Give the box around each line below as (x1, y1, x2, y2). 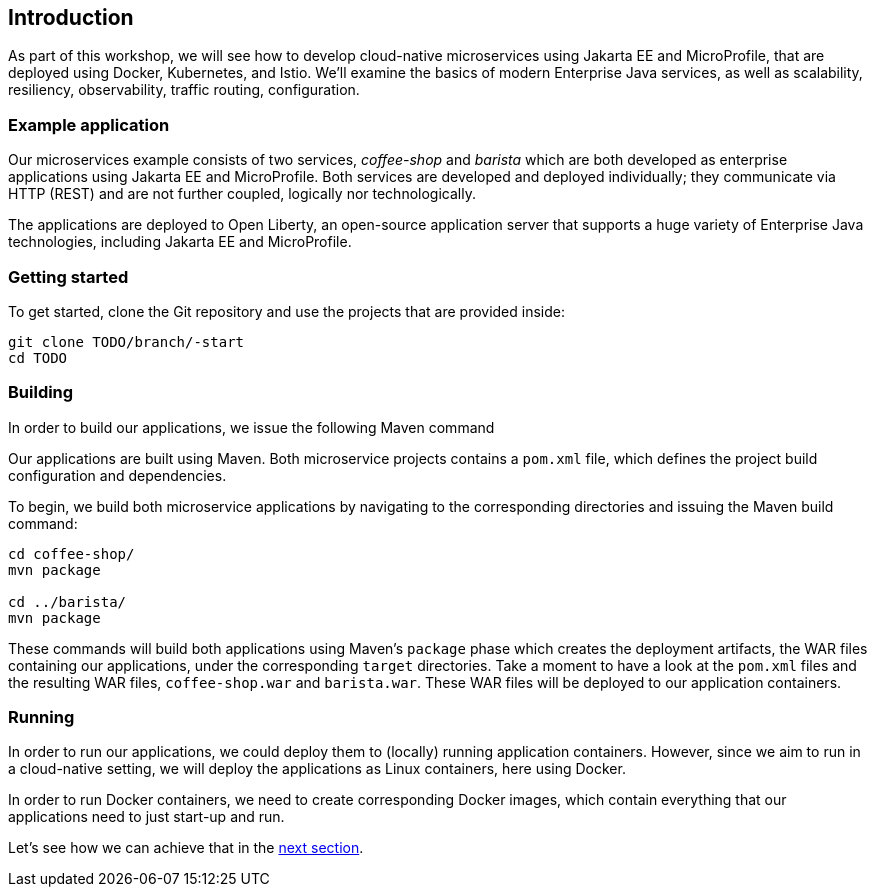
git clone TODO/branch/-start (8, 333, 245, 350)
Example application (8, 114, 170, 135)
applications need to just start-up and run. (8, 808, 285, 826)
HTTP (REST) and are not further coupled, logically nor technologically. (8, 185, 476, 203)
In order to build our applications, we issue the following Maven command (8, 418, 495, 436)
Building (8, 382, 74, 403)
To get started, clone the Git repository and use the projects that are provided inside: (8, 302, 565, 320)
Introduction (8, 5, 134, 30)
